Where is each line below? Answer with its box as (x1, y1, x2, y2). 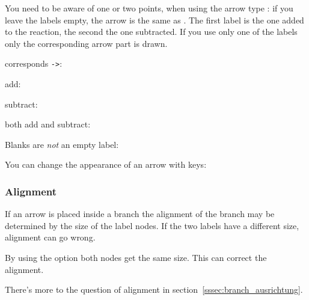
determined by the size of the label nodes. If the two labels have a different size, (5, 219, 299, 231)
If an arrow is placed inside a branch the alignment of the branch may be (5, 207, 275, 220)
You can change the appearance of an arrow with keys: (5, 158, 207, 171)
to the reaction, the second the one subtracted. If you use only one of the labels (5, 25, 298, 38)
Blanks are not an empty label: (5, 138, 119, 150)
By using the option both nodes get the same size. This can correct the (5, 251, 267, 263)
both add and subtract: (5, 118, 91, 130)
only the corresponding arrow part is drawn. (5, 37, 168, 49)
